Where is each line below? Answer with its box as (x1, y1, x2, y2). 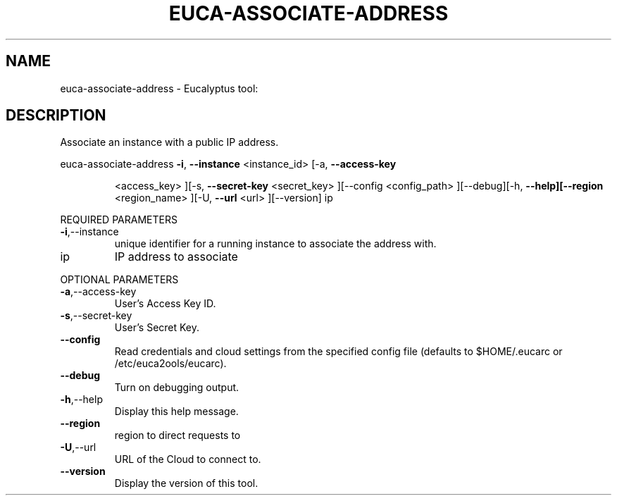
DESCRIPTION (6, 106, 106, 125)
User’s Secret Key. (114, 321, 200, 334)
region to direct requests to (114, 429, 241, 442)
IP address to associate (114, 249, 238, 264)
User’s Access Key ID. (114, 297, 216, 310)
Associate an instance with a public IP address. (60, 136, 279, 149)
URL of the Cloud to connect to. (114, 453, 261, 466)
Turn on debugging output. (114, 381, 239, 394)
